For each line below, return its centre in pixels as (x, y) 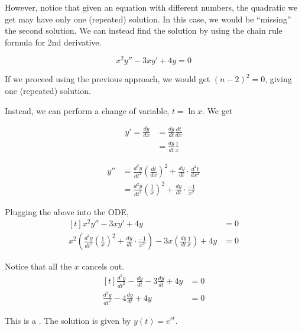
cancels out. (103, 266)
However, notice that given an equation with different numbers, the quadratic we (151, 7)
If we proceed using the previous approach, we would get (108, 79)
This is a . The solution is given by (68, 320)
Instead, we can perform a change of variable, (87, 110)
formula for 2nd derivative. (53, 42)
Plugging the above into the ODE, (67, 211)
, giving (278, 79)
